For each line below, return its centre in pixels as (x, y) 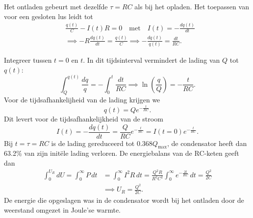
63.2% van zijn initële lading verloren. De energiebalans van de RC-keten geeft (122, 153)
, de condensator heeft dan (207, 143)
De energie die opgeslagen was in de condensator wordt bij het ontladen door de (124, 200)
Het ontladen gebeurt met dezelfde (56, 6)
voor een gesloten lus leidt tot (49, 16)
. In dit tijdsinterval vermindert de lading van (152, 60)
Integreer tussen (28, 60)
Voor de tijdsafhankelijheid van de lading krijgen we (82, 100)
